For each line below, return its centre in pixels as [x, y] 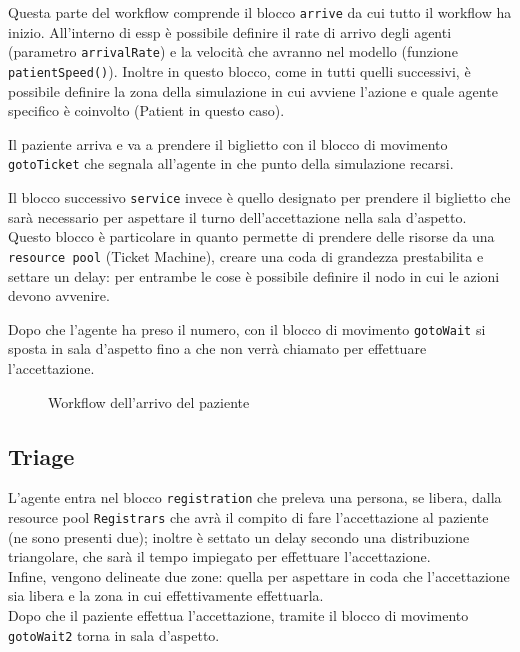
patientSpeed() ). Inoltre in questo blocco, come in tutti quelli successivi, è [239, 70]
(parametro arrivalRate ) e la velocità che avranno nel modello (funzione [233, 51]
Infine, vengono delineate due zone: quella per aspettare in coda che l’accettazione [259, 575]
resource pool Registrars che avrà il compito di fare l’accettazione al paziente [248, 516]
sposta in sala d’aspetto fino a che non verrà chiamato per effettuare [217, 348]
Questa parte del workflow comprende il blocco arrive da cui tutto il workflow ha [260, 12]
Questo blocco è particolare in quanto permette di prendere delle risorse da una [251, 236]
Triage [41, 455]
